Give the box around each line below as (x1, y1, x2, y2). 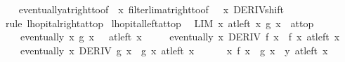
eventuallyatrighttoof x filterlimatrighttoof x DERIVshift (18, 2, 284, 16)
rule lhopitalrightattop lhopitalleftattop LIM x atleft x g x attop (5, 15, 314, 30)
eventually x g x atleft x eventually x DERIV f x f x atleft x (20, 29, 340, 44)
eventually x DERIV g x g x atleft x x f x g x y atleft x (20, 42, 328, 57)
